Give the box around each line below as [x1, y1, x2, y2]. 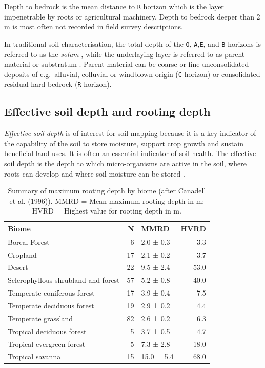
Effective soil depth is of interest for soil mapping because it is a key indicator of [4, 128, 256, 139]
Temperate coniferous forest [8, 287, 95, 298]
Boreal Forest [8, 236, 50, 247]
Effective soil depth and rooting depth [4, 104, 211, 120]
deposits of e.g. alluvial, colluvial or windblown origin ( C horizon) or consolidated [4, 68, 260, 79]
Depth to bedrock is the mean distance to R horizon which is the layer [4, 1, 224, 11]
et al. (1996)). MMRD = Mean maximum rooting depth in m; [9, 195, 205, 206]
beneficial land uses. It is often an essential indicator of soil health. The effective [4, 148, 256, 159]
